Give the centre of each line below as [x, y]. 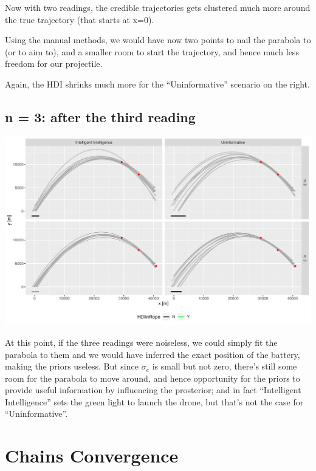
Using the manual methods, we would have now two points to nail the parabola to [158, 40]
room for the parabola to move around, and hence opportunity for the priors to [153, 378]
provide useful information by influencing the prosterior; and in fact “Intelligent [153, 390]
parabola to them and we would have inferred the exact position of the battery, [153, 354]
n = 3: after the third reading [100, 116]
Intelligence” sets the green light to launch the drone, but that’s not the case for [154, 401]
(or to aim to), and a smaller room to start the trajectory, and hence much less [152, 51]
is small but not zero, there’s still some [225, 366]
